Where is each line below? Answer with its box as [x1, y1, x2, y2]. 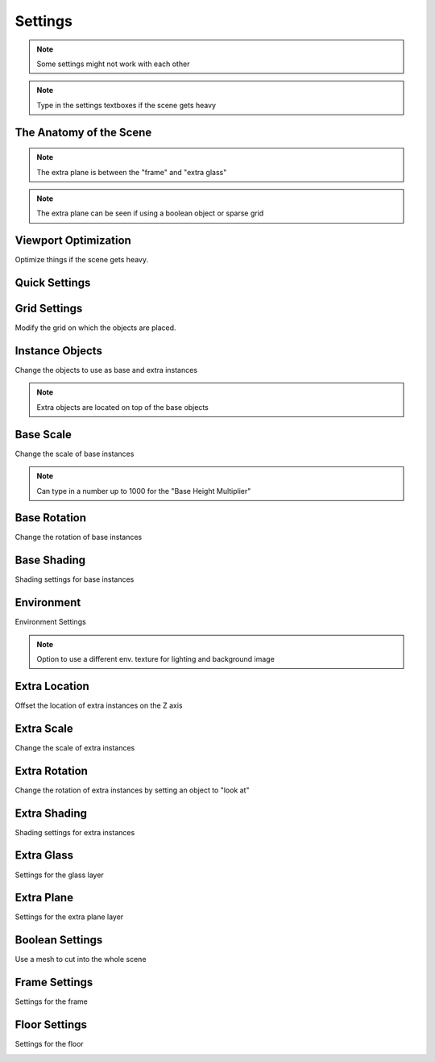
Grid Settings [14, 302, 83, 316]
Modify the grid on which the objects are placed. [14, 323, 176, 332]
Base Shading [14, 554, 86, 567]
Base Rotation [14, 511, 87, 525]
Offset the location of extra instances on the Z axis [14, 700, 183, 710]
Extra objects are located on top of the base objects [36, 402, 209, 412]
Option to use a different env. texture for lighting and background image [36, 654, 275, 663]
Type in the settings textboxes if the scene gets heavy [36, 100, 217, 110]
